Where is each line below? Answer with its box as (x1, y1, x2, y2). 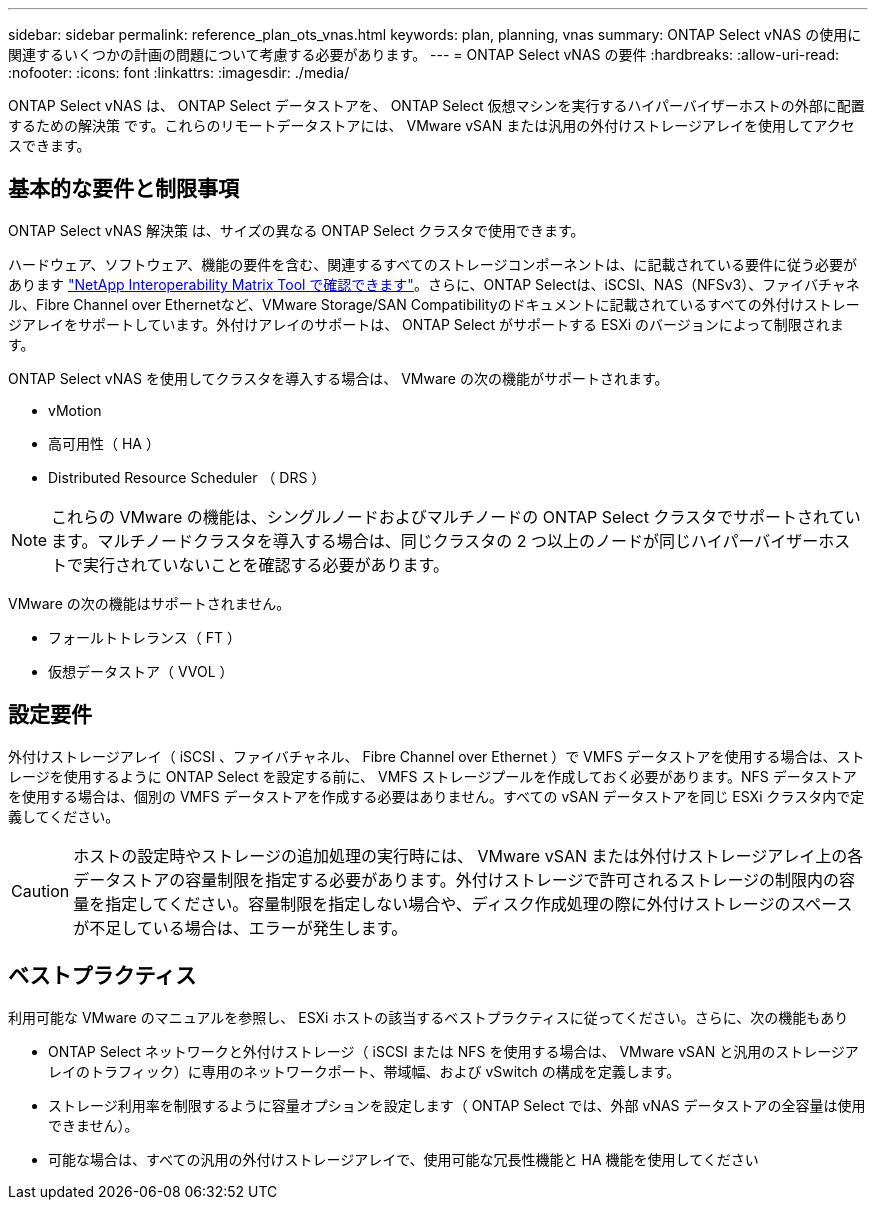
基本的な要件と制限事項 (8, 176, 239, 202)
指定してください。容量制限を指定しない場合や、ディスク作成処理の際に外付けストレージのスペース (105, 893, 853, 914)
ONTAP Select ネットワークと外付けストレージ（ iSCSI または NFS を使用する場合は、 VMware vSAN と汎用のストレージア (48, 1042, 859, 1060)
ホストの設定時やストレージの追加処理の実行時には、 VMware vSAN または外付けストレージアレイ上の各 (73, 845, 864, 866)
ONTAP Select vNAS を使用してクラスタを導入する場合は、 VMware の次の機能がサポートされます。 (8, 369, 669, 387)
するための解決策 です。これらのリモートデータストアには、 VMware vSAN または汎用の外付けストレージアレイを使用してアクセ (8, 117, 855, 134)
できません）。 (48, 1116, 139, 1134)
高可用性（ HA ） (48, 434, 160, 452)
